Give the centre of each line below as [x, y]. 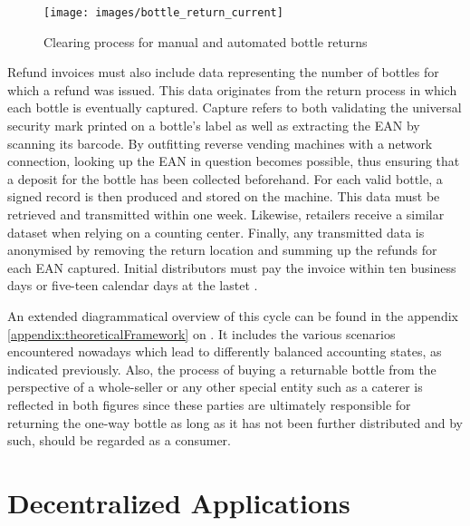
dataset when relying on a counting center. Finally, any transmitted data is [216, 232]
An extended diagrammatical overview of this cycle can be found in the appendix [233, 315]
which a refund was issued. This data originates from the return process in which [232, 89]
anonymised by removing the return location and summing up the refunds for [222, 250]
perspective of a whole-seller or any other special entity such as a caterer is [215, 387]
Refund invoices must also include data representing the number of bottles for [223, 72]
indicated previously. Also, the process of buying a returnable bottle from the [222, 369]
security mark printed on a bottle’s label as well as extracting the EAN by [214, 126]
